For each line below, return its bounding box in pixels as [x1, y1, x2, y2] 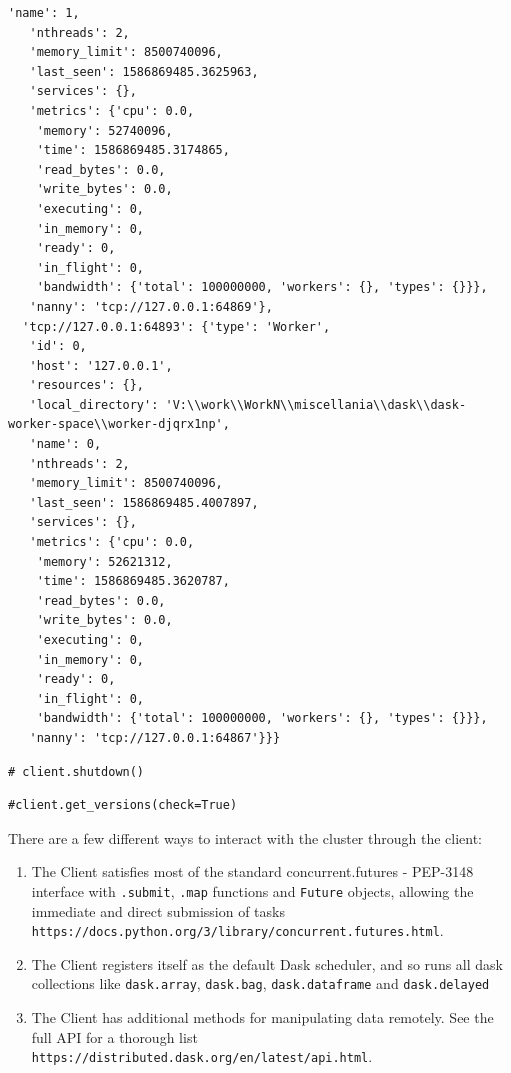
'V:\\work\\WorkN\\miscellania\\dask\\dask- [165, 397, 467, 412]
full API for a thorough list [31, 1026, 198, 1047]
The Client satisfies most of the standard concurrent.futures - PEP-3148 [31, 861, 474, 882]
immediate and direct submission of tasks [31, 900, 285, 921]
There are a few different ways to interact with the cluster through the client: [8, 827, 483, 848]
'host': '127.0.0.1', [29, 358, 173, 373]
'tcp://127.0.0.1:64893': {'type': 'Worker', [22, 319, 331, 334]
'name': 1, [8, 6, 80, 20]
